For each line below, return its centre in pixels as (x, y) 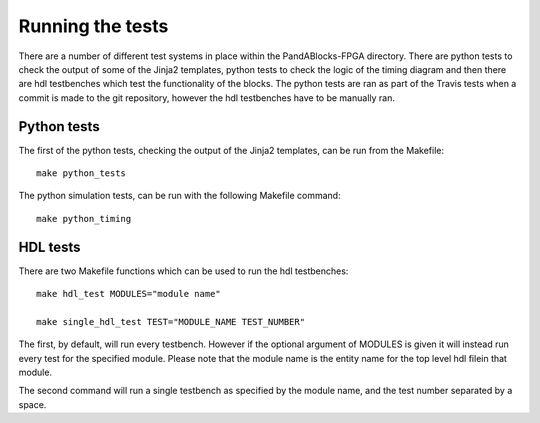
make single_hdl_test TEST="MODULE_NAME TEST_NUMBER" (170, 321)
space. (32, 404)
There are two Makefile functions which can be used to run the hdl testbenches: (183, 271)
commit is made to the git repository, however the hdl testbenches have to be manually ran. (206, 97)
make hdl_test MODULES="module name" (129, 294)
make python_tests (81, 173)
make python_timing (84, 218)
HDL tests (49, 246)
